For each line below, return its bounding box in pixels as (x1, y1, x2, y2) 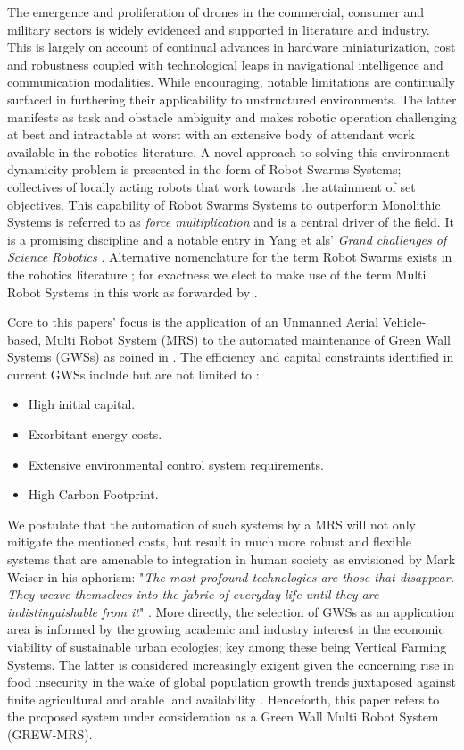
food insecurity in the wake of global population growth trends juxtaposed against (7, 672, 456, 691)
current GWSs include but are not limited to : (7, 364, 260, 383)
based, (7, 329, 42, 348)
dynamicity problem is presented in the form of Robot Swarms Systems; (7, 160, 402, 179)
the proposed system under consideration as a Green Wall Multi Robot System (7, 707, 439, 726)
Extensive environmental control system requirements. (28, 454, 324, 473)
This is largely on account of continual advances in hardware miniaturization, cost (7, 37, 456, 56)
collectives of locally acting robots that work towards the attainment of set (7, 177, 416, 196)
